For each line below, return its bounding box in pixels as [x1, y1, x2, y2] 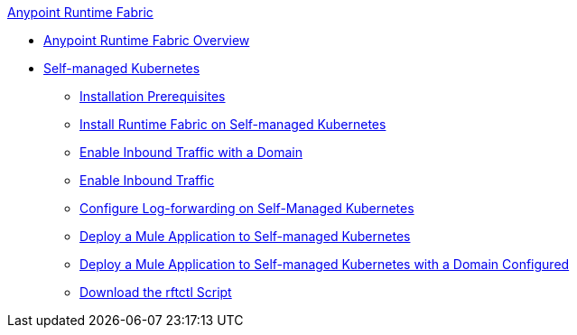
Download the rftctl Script [79, 284, 232, 300]
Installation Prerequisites [79, 88, 226, 104]
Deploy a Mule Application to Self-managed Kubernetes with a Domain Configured [79, 256, 570, 272]
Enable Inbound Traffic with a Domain [79, 144, 302, 160]
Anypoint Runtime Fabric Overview [43, 33, 250, 48]
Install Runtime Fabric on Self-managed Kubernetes [79, 116, 386, 132]
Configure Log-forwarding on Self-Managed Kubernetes [79, 200, 414, 216]
